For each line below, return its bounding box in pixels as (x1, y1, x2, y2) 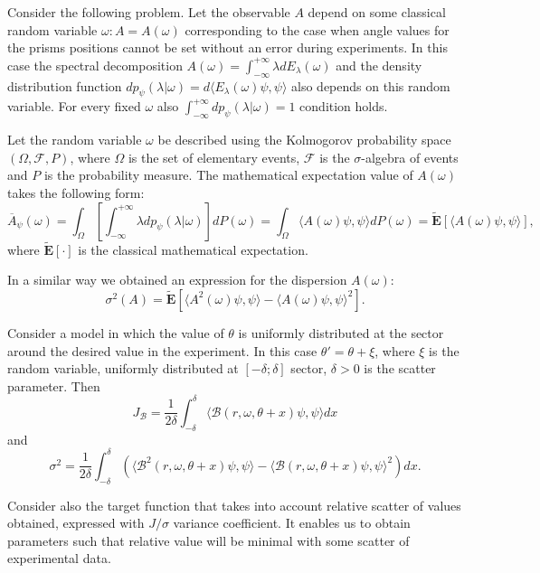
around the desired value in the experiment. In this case (7, 341, 317, 360)
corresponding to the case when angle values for (185, 20, 450, 39)
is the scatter (364, 359, 436, 378)
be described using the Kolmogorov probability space (157, 130, 451, 149)
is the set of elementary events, (128, 147, 300, 166)
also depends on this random (291, 76, 450, 95)
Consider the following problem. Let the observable (7, 3, 290, 21)
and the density (336, 55, 422, 74)
